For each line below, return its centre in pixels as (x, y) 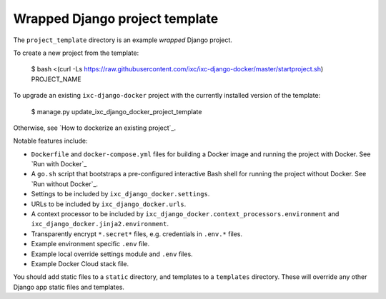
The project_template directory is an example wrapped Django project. (123, 40)
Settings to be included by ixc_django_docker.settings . (120, 194)
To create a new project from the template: (76, 53)
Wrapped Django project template (116, 19)
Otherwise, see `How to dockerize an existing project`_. (95, 128)
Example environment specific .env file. (90, 244)
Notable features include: (50, 141)
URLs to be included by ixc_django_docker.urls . (109, 204)
